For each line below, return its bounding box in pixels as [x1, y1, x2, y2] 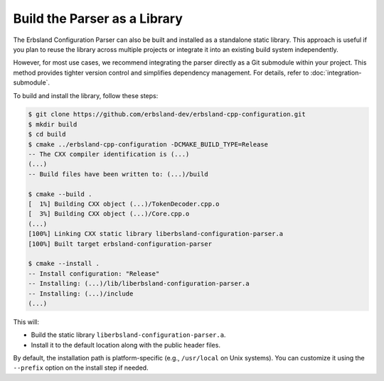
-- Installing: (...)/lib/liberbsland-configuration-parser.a [28, 279, 250, 288]
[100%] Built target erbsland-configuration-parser [28, 240, 213, 248]
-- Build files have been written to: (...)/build [28, 170, 209, 178]
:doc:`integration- [310, 68, 362, 77]
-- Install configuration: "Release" [28, 269, 160, 277]
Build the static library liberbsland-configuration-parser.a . [31, 331, 226, 339]
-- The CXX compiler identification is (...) [28, 150, 190, 159]
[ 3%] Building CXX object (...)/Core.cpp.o [28, 210, 190, 218]
